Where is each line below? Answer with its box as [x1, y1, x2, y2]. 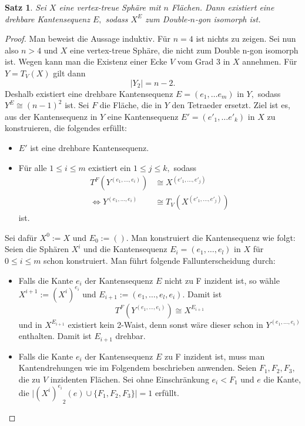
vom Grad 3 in [177, 55, 230, 68]
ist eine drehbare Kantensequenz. [30, 141, 149, 153]
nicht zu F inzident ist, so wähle [164, 274, 280, 286]
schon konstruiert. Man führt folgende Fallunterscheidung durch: [43, 254, 276, 266]
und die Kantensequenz [83, 243, 167, 255]
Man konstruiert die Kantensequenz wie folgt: [131, 231, 296, 243]
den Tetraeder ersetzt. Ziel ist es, [172, 99, 290, 111]
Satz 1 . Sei [5, 1, 46, 13]
